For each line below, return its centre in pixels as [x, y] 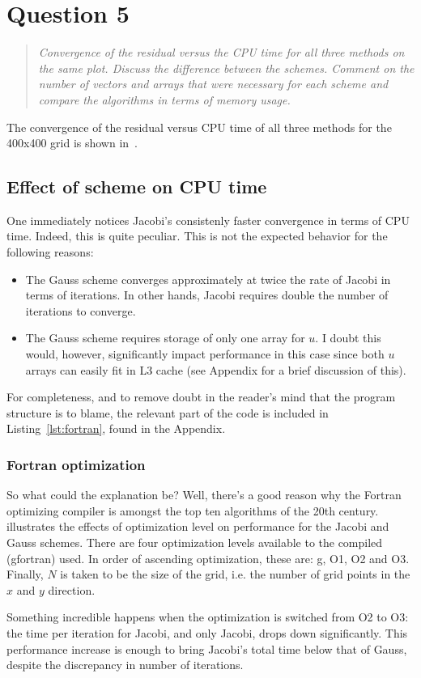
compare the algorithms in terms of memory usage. [164, 99]
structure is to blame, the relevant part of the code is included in [168, 412]
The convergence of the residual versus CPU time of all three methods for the [199, 127]
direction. [72, 589]
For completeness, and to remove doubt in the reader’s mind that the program [201, 397]
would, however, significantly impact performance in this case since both [205, 354]
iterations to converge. [81, 310]
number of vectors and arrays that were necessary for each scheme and [213, 84]
